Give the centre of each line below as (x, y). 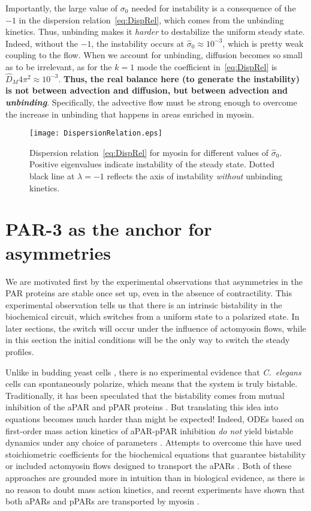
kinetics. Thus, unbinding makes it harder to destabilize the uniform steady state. (155, 31)
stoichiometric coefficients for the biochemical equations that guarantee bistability (156, 454)
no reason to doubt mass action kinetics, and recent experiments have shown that (155, 489)
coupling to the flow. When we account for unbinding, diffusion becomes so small (154, 55)
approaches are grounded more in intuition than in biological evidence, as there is (155, 477)
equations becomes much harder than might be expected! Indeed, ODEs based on (155, 419)
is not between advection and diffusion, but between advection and (147, 90)
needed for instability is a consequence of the (214, 8)
